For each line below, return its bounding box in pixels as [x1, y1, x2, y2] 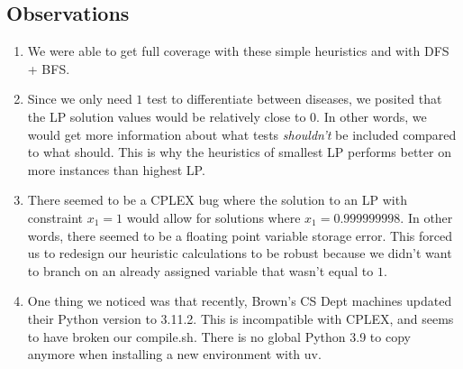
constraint [27, 208, 83, 226]
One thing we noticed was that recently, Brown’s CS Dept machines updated [27, 291, 452, 310]
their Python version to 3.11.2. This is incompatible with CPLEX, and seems [27, 309, 454, 327]
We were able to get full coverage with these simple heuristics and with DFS [27, 42, 449, 60]
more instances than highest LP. [27, 160, 205, 179]
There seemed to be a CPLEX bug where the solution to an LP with [27, 190, 407, 209]
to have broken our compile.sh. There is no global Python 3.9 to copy [27, 327, 411, 346]
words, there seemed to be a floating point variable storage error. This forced [27, 226, 452, 244]
